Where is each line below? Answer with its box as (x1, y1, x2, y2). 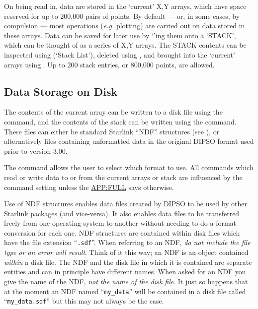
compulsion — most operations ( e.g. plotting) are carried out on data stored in (4, 20, 245, 31)
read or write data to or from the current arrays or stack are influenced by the (4, 172, 243, 182)
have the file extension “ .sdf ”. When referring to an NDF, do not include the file (4, 237, 251, 247)
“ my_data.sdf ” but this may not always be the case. (4, 296, 164, 306)
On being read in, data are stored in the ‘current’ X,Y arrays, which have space (4, 1, 247, 11)
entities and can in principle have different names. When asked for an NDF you (4, 266, 246, 277)
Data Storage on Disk (4, 83, 118, 99)
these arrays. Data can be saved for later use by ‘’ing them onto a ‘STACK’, (4, 30, 236, 40)
